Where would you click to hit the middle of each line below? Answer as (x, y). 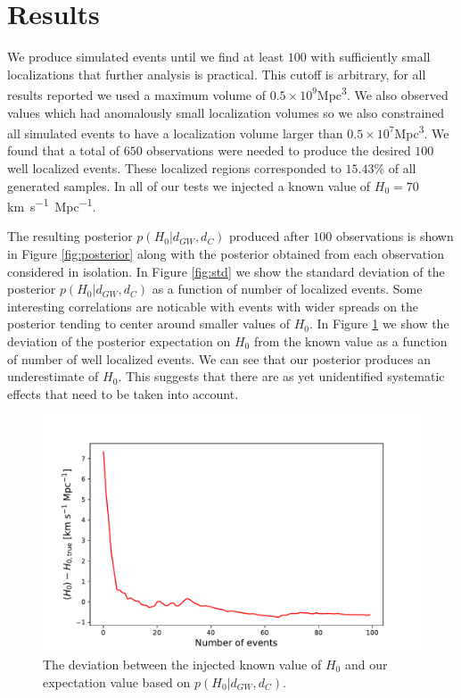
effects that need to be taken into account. (123, 393)
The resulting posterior (70, 236)
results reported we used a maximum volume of (137, 94)
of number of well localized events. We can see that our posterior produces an (219, 358)
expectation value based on (117, 681)
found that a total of (64, 150)
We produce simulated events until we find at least (146, 57)
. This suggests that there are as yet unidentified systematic (281, 376)
